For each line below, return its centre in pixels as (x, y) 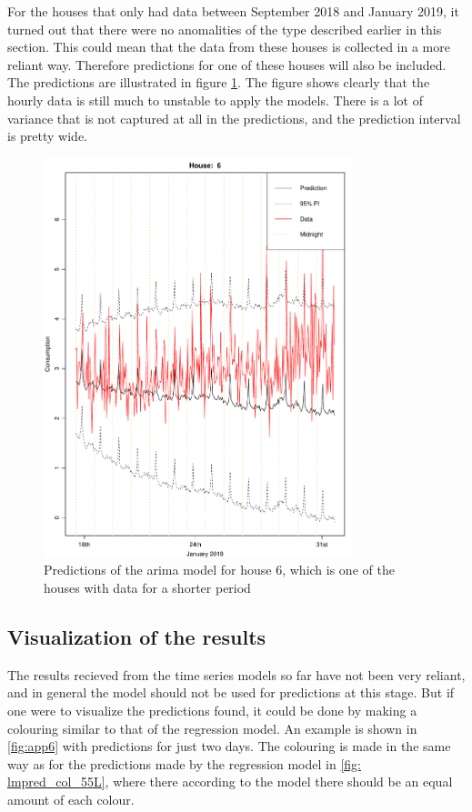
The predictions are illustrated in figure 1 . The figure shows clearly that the (219, 82)
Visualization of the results (137, 637)
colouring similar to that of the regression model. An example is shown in (212, 728)
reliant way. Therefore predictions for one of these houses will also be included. (227, 64)
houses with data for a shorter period (147, 588)
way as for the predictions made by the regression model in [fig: (184, 763)
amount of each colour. (71, 799)
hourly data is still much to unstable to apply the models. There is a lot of (216, 100)
